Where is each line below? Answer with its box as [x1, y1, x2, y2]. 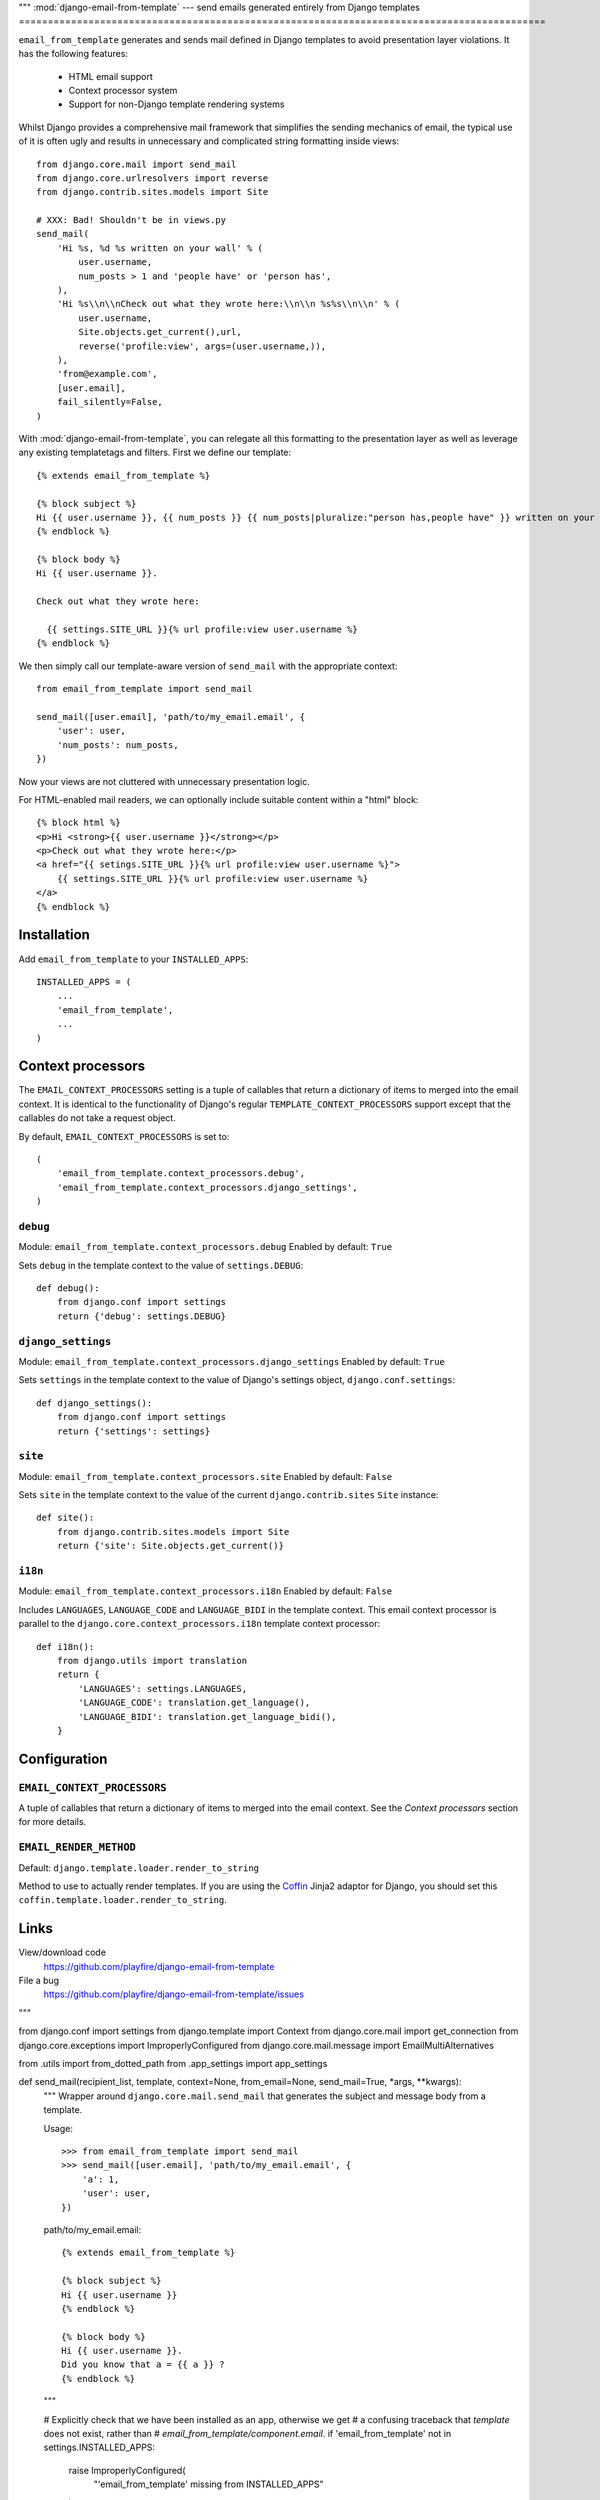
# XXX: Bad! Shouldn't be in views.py [36, 215, 227, 226]
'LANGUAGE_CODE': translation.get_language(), [78, 1697, 311, 1709]
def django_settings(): [36, 1397, 153, 1409]
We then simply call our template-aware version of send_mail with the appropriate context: [18, 660, 398, 672]
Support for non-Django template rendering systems [68, 98, 285, 110]
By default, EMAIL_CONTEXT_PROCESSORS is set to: [18, 1130, 230, 1142]
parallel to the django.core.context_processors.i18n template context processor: [18, 1618, 380, 1630]
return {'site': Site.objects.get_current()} [56, 1540, 285, 1552]
